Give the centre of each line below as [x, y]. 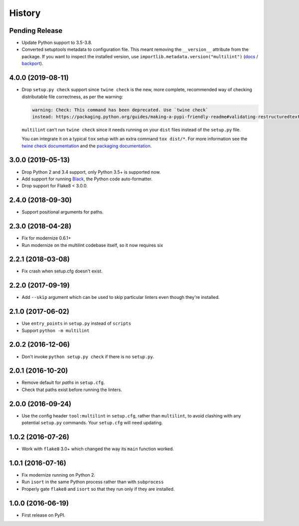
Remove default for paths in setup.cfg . [63, 383]
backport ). [32, 64]
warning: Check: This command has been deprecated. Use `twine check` [120, 110]
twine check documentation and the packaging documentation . [87, 146]
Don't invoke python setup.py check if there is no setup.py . [88, 357]
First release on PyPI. [44, 515]
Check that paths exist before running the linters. [72, 390]
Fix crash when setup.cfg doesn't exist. [62, 271]
